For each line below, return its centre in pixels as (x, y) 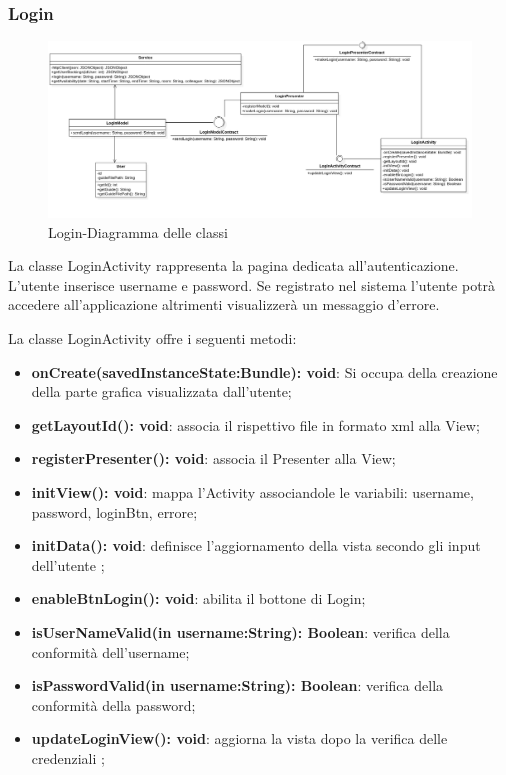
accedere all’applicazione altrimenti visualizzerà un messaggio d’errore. (224, 304)
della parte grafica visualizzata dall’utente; (161, 391)
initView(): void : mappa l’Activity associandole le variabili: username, (252, 491)
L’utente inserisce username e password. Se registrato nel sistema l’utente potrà (252, 284)
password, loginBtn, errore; (114, 511)
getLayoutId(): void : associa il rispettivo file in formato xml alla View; (255, 424)
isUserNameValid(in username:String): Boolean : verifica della (240, 631)
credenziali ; (68, 757)
